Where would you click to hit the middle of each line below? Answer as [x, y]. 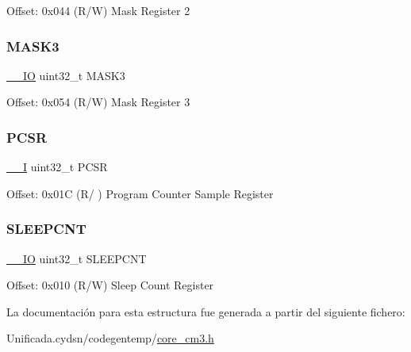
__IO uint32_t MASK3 [66, 75]
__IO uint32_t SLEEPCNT [77, 258]
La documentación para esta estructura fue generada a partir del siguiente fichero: [206, 311]
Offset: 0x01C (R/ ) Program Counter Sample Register [140, 193]
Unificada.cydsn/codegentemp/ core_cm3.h [110, 338]
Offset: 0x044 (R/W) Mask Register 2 [98, 10]
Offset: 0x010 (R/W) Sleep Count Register [110, 285]
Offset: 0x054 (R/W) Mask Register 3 [98, 102]
